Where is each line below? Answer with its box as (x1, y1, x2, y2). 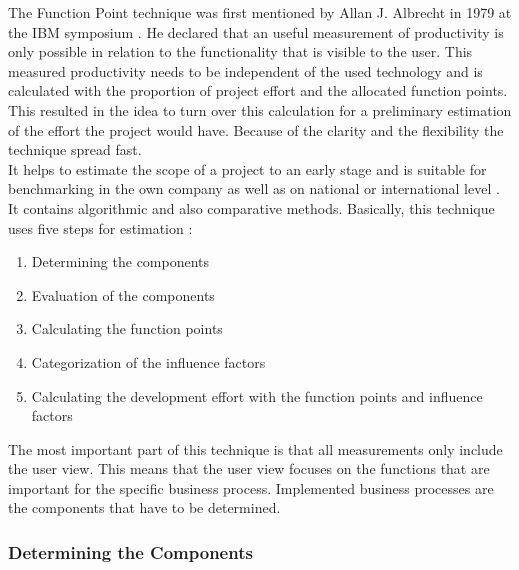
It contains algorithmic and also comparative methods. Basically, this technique (8, 197, 495, 218)
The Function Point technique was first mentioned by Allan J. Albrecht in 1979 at (8, 2, 512, 22)
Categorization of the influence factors (31, 351, 266, 372)
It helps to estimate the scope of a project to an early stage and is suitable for (8, 158, 487, 179)
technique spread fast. (8, 139, 142, 160)
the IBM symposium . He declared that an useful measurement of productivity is (8, 21, 504, 42)
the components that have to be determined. (8, 497, 281, 518)
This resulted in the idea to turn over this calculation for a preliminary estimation (8, 99, 512, 120)
